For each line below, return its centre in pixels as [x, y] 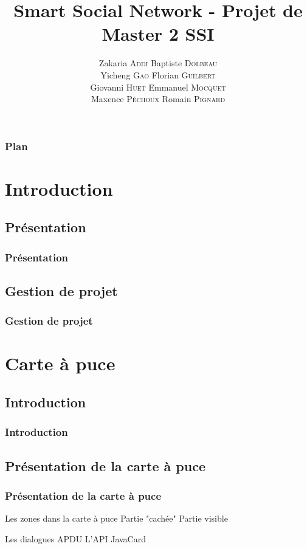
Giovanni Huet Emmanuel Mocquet [158, 87]
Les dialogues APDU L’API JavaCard [75, 538]
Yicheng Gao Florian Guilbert [158, 74]
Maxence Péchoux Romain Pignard [158, 99]
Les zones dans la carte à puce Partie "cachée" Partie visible [116, 518]
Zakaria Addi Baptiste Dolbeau [158, 63]
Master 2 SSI [158, 34]
